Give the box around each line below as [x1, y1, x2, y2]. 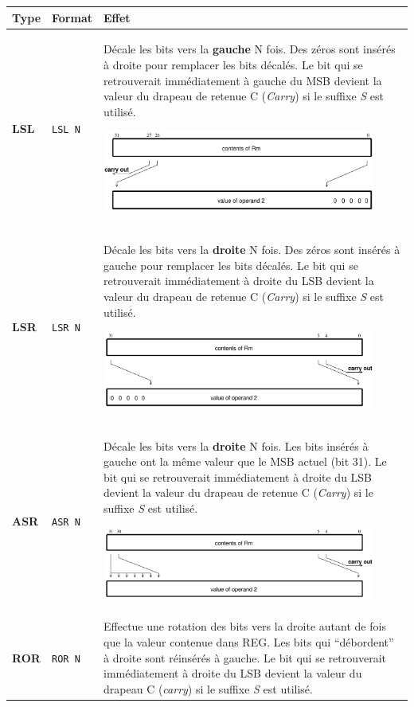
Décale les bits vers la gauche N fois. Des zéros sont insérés [103, 41, 396, 57]
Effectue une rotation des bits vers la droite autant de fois [103, 618, 386, 635]
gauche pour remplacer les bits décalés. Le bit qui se [103, 256, 358, 273]
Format [52, 9, 93, 25]
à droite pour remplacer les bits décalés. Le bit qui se [103, 56, 363, 72]
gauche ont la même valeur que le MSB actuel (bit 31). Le [103, 453, 387, 470]
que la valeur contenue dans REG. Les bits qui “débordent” [103, 634, 394, 650]
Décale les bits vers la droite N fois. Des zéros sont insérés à [103, 241, 400, 258]
